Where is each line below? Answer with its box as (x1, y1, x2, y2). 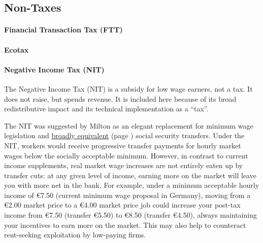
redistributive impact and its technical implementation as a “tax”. (4, 103, 209, 114)
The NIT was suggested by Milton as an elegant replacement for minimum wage (4, 120, 253, 131)
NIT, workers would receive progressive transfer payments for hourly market (4, 140, 241, 150)
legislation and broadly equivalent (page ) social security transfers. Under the (4, 130, 245, 141)
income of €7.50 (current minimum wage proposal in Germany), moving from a (4, 189, 251, 200)
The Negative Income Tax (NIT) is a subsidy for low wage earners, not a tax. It (4, 83, 253, 94)
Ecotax (4, 44, 29, 55)
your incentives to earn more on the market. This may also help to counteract (4, 219, 246, 230)
